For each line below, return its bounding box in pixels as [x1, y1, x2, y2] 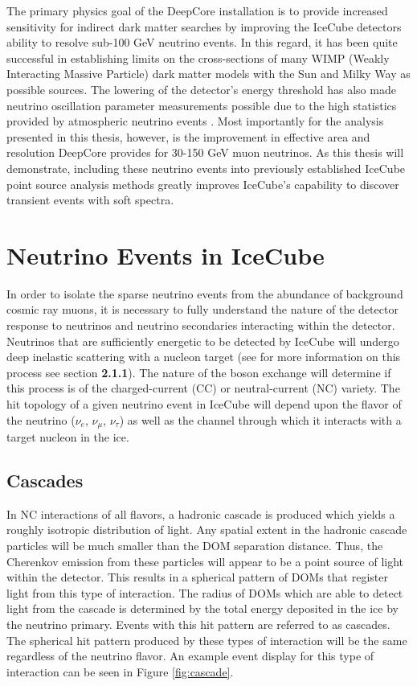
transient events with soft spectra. [6, 191, 174, 208]
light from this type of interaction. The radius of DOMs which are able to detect [6, 584, 403, 601]
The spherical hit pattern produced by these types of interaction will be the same [6, 631, 407, 648]
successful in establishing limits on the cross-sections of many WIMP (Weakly [6, 49, 390, 66]
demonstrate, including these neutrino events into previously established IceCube [6, 159, 406, 176]
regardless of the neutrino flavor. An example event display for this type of [6, 647, 374, 664]
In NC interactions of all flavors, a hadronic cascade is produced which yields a [6, 505, 395, 522]
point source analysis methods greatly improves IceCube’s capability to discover [6, 175, 399, 192]
